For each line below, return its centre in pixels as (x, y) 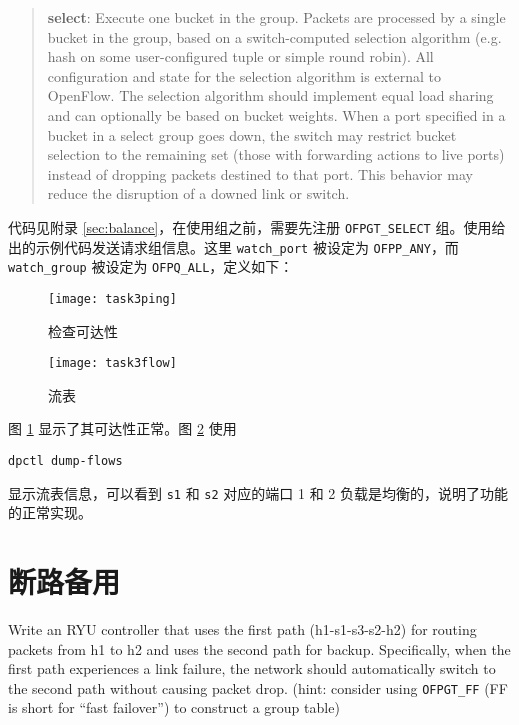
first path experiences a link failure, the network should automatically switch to (252, 668)
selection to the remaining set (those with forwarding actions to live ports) (276, 154)
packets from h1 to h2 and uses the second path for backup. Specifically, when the (259, 648)
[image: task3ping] (112, 298)
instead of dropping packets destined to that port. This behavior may (260, 173)
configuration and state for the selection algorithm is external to (244, 75)
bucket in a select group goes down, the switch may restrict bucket (252, 134)
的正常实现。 (50, 512)
